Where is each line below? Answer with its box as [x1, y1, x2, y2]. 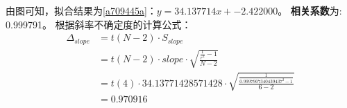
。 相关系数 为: [278, 3, 342, 17]
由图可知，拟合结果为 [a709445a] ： [6, 3, 157, 17]
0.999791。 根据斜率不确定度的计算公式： [6, 17, 192, 31]
